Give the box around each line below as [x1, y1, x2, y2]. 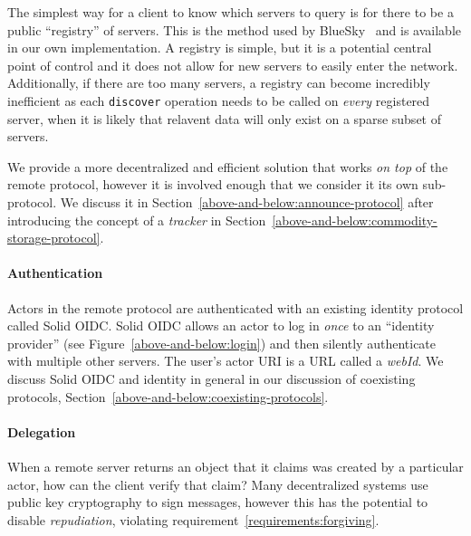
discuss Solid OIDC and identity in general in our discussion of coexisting [7, 368, 416, 388]
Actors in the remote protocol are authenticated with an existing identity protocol [7, 298, 464, 317]
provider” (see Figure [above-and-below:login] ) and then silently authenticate [7, 333, 437, 352]
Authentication [7, 263, 103, 282]
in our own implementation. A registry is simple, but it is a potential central [7, 38, 432, 57]
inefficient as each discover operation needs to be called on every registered [7, 91, 430, 110]
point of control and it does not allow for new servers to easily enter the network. [7, 55, 458, 74]
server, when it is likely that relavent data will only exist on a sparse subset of [7, 109, 441, 128]
